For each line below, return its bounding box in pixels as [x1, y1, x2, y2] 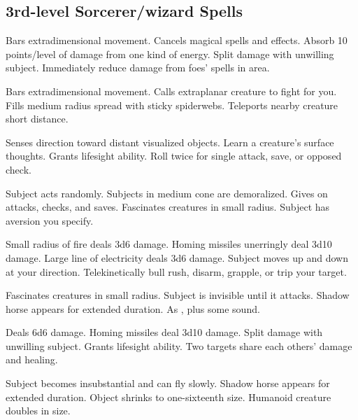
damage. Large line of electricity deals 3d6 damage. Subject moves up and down [6, 250, 349, 265]
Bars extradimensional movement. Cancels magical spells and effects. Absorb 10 [6, 33, 348, 48]
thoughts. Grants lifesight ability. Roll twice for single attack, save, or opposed [6, 148, 342, 163]
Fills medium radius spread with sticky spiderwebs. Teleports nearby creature [6, 97, 338, 112]
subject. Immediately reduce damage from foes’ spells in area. [6, 60, 270, 75]
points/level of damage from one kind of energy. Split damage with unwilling [6, 46, 334, 61]
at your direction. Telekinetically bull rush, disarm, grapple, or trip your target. [6, 264, 347, 279]
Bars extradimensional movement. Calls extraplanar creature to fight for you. [6, 83, 337, 98]
